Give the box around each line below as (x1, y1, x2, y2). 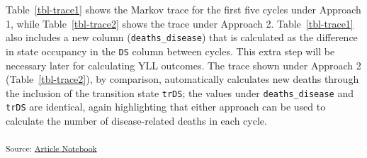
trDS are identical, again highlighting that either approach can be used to (6, 99, 326, 114)
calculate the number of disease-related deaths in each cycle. (6, 113, 267, 128)
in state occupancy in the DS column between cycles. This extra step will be (6, 43, 335, 58)
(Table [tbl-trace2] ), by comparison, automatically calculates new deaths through (6, 72, 359, 86)
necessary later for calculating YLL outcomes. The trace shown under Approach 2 (6, 57, 361, 72)
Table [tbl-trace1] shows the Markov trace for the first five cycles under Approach (6, 2, 361, 16)
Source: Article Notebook (6, 142, 97, 154)
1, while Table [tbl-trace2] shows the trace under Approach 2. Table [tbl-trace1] (6, 16, 354, 30)
